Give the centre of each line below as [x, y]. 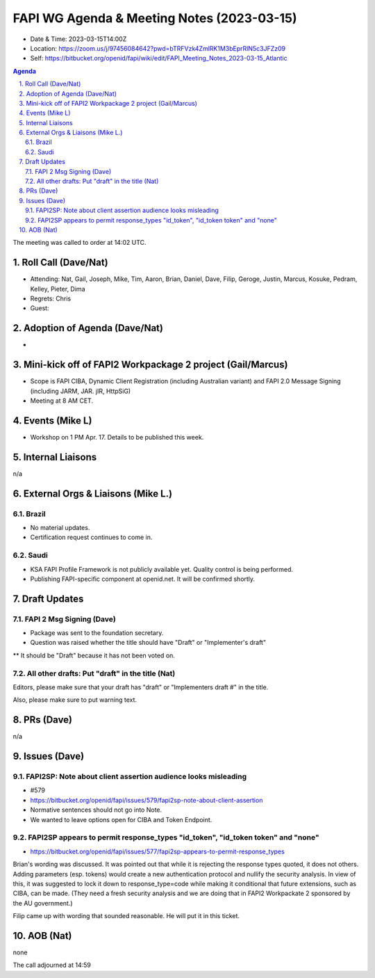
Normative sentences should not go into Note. [96, 810]
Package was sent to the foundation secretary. [97, 633]
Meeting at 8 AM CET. [62, 401]
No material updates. [60, 528]
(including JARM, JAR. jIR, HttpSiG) [81, 391]
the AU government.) [43, 903]
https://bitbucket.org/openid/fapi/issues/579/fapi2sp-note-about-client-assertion [147, 800]
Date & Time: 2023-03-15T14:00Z [78, 39]
